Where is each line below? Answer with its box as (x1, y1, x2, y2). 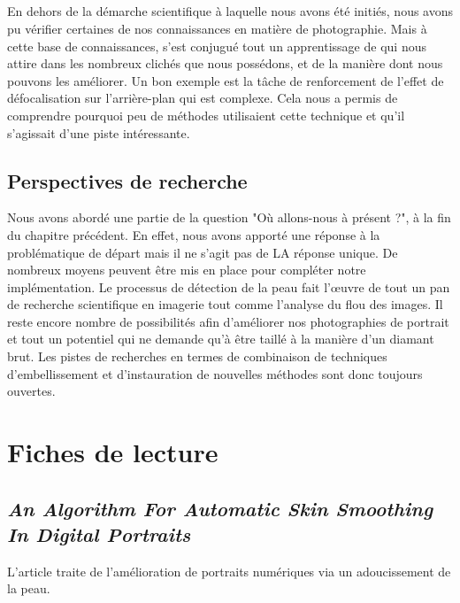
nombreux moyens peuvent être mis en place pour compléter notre (7, 260, 366, 279)
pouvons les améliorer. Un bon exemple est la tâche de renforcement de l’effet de (7, 71, 444, 89)
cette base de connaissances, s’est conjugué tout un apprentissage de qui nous (7, 36, 426, 55)
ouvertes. (7, 382, 56, 400)
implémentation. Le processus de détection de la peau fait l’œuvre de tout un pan (7, 277, 450, 296)
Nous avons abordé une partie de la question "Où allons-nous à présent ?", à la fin (7, 208, 451, 227)
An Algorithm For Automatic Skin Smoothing (7, 494, 433, 522)
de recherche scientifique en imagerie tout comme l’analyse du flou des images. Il (7, 295, 443, 313)
